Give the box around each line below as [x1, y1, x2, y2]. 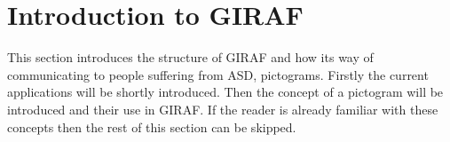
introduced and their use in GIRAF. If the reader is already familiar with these [7, 99, 438, 118]
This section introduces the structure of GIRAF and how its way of [7, 48, 374, 67]
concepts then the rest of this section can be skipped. [7, 117, 296, 136]
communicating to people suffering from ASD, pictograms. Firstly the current [7, 65, 429, 83]
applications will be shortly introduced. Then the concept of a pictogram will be [7, 83, 444, 101]
